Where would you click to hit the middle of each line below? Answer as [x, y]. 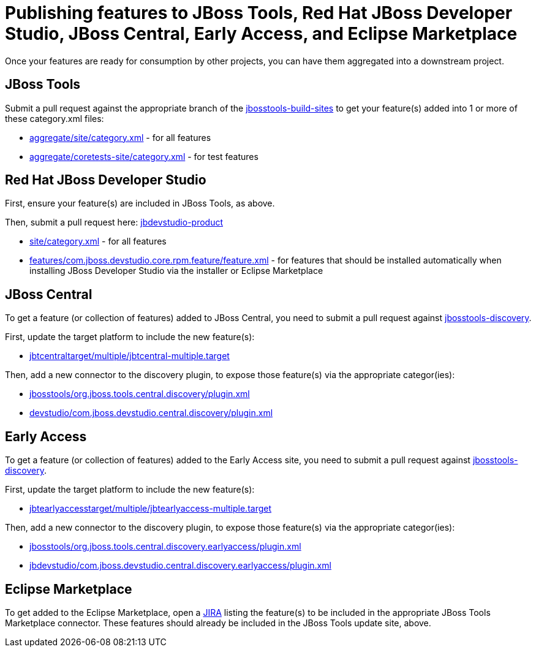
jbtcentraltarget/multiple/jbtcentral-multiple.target [130, 356]
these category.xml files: [55, 118]
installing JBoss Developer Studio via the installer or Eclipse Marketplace [176, 271]
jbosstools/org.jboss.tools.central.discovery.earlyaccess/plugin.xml [165, 547]
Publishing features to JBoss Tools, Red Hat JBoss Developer [259, 13]
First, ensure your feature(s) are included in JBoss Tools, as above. [140, 203]
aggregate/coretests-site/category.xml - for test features [144, 156]
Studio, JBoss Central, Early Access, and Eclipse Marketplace [261, 34]
